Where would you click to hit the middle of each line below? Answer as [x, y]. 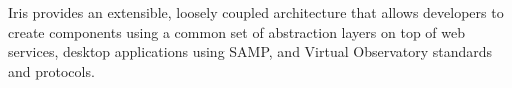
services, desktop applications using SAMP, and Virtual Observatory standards [250, 51]
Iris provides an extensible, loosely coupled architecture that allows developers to [256, 12]
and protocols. [51, 70]
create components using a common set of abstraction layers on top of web [237, 31]
